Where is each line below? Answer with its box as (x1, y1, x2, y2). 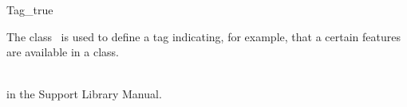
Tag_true (6, 2, 53, 17)
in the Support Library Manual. (6, 86, 162, 102)
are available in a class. (6, 44, 119, 60)
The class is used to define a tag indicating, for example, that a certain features (6, 28, 401, 44)
